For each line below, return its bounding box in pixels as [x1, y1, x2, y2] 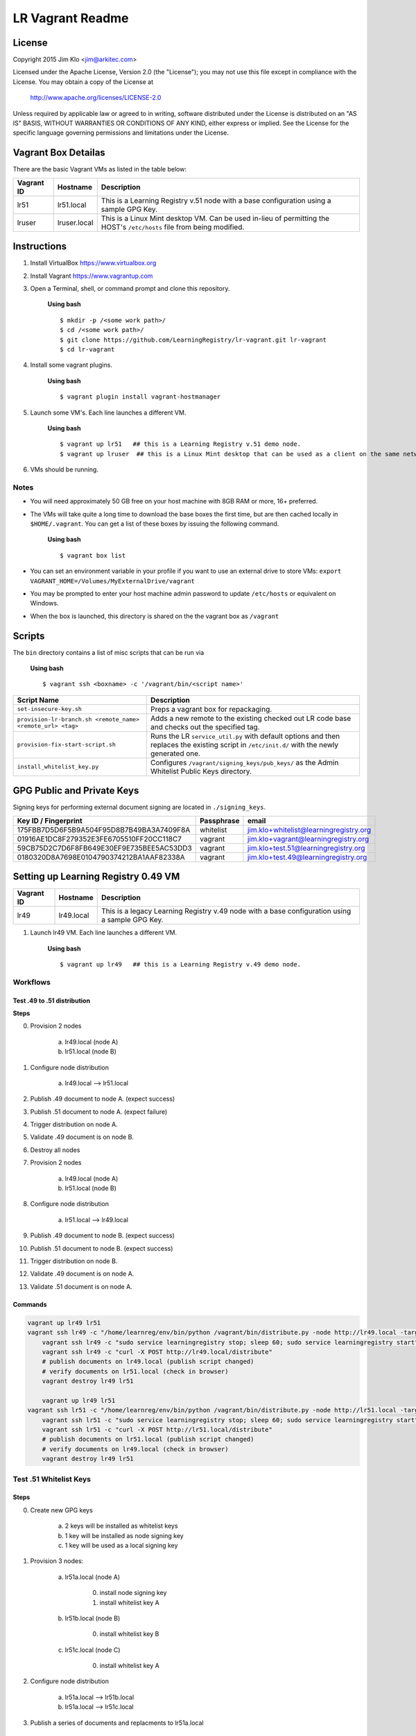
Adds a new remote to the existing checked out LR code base [150, 713, 352, 723]
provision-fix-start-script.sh [17, 741, 116, 749]
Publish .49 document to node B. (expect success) [30, 1231, 175, 1240]
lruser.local [57, 217, 94, 227]
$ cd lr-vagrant [60, 345, 115, 353]
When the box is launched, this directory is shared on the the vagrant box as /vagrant [30, 612, 279, 620]
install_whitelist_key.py [17, 763, 99, 771]
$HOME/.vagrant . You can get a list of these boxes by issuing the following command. [30, 519, 279, 528]
